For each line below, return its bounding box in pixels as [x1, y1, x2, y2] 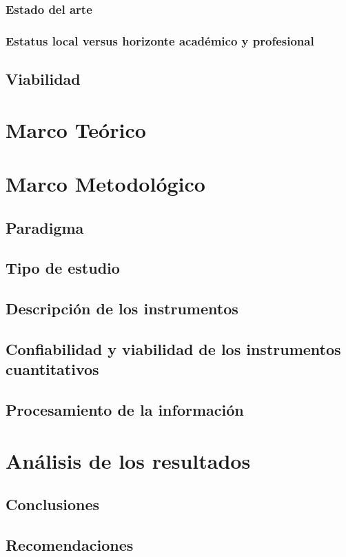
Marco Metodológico [6, 170, 205, 198]
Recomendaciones [6, 534, 134, 556]
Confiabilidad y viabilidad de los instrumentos [6, 338, 341, 359]
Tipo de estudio [6, 257, 120, 278]
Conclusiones [6, 494, 100, 515]
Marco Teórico [6, 115, 146, 143]
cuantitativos [6, 358, 99, 380]
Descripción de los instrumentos [6, 298, 238, 319]
